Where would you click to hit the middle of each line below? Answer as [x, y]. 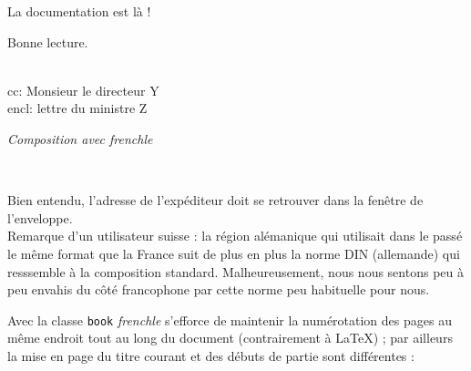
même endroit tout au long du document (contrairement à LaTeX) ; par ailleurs [230, 338]
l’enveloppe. [40, 217]
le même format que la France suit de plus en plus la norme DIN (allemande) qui [234, 253]
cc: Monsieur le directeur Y [83, 90]
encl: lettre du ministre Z [77, 108]
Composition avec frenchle [80, 138]
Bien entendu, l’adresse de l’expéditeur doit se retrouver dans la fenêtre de [215, 200]
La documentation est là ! [79, 11]
